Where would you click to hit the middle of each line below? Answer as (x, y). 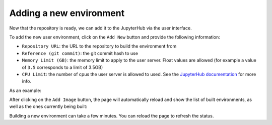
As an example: (25, 90)
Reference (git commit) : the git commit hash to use (80, 53)
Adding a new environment (67, 13)
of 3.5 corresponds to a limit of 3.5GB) (62, 67)
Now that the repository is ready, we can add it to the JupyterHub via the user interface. (100, 28)
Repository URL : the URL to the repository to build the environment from (99, 46)
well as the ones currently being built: (48, 106)
